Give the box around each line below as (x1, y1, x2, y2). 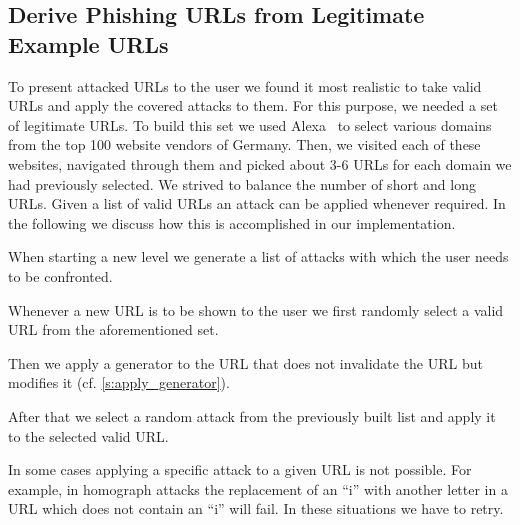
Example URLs (8, 28, 169, 59)
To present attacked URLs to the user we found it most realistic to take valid (8, 75, 482, 96)
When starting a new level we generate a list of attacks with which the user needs (8, 246, 509, 267)
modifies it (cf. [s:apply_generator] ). (8, 372, 230, 393)
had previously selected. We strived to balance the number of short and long (8, 173, 476, 194)
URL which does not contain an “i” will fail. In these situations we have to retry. (8, 498, 504, 519)
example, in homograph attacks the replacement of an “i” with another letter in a (8, 478, 508, 499)
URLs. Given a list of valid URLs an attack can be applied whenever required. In (8, 193, 506, 214)
